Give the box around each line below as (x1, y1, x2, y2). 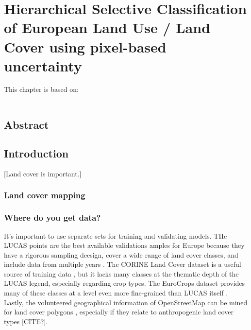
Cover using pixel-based (4, 36, 167, 56)
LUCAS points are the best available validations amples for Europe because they (4, 240, 245, 250)
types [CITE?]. (4, 316, 48, 326)
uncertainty (4, 55, 82, 75)
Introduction (4, 146, 69, 161)
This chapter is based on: (4, 84, 79, 94)
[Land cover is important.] (4, 168, 82, 178)
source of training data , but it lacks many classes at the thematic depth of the (4, 268, 239, 278)
